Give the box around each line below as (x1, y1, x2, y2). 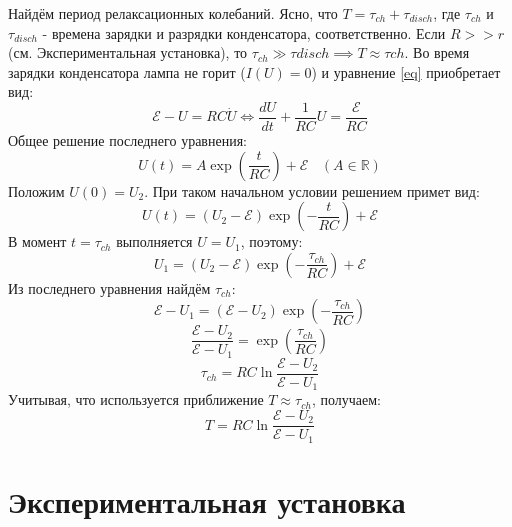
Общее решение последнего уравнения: (8, 130, 247, 151)
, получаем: (311, 389, 381, 410)
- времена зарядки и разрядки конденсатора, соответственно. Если (42, 22, 446, 43)
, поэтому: (240, 231, 303, 252)
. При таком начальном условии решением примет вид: (144, 180, 480, 201)
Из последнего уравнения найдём (8, 277, 211, 298)
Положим (8, 180, 65, 201)
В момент (8, 231, 67, 252)
